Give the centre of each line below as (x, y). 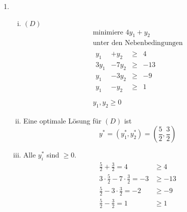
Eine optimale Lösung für (62, 120)
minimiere (108, 32)
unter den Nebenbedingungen (138, 43)
